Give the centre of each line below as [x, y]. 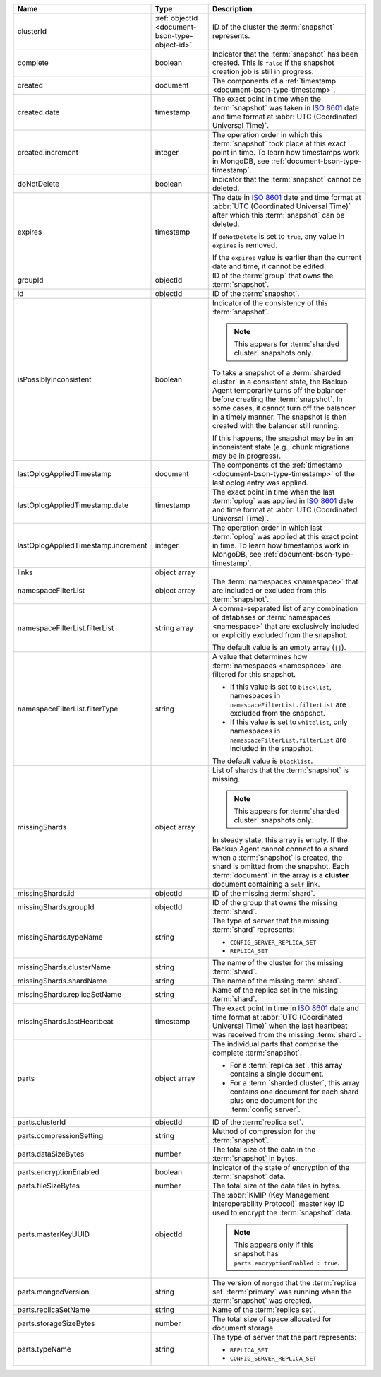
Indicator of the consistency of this [270, 303]
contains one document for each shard [294, 1092]
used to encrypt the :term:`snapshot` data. [282, 1213]
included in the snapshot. [272, 749]
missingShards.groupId [56, 907]
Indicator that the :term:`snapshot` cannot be [286, 179]
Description [232, 9]
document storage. [244, 1328]
